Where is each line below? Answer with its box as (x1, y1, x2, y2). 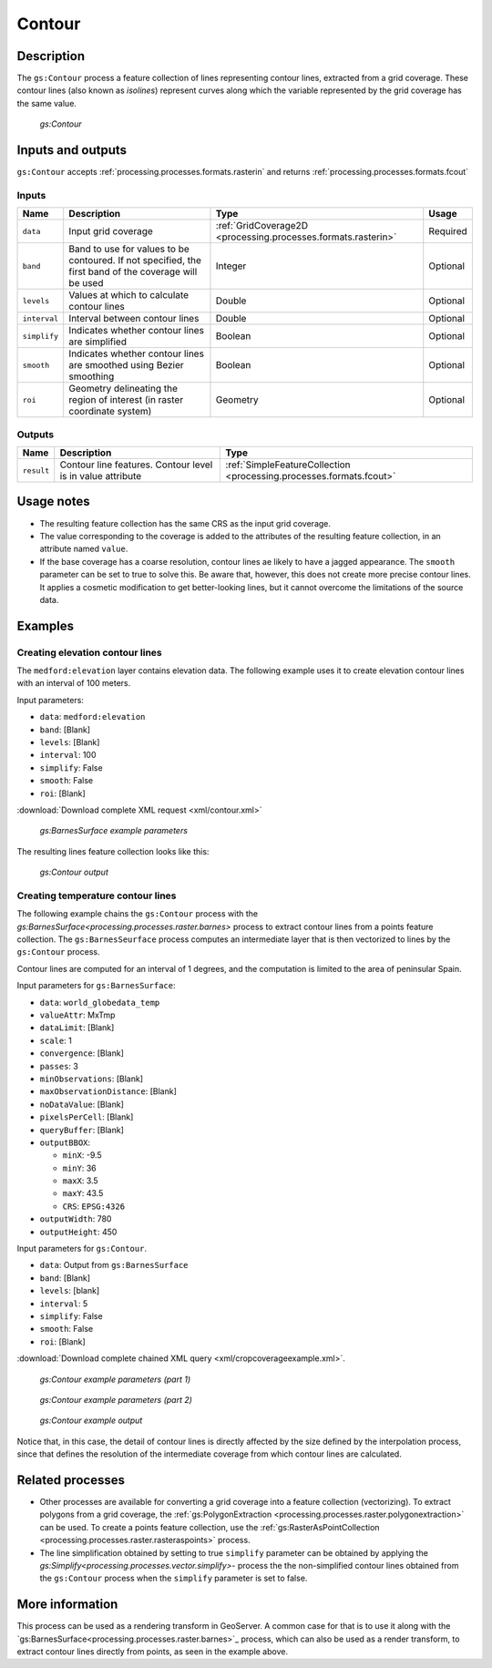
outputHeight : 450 (39, 1226, 118, 1237)
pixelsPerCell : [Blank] (39, 1111, 134, 1122)
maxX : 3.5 (62, 1175, 99, 1186)
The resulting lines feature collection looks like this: (16, 845, 210, 856)
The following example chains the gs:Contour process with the (16, 908, 259, 919)
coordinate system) (68, 405, 152, 418)
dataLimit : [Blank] (39, 1022, 115, 1033)
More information (16, 1597, 118, 1612)
